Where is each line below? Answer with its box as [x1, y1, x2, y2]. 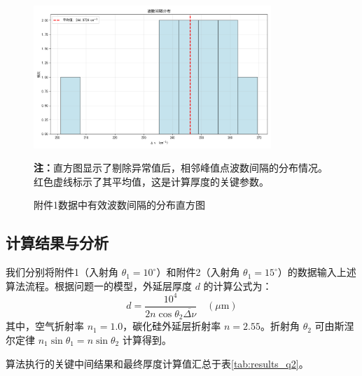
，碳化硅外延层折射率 [123, 319, 221, 333]
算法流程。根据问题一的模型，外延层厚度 [6, 278, 192, 293]
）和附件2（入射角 [156, 265, 240, 279]
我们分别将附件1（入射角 [6, 265, 118, 279]
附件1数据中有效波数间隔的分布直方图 [34, 197, 205, 212]
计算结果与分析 [6, 232, 109, 253]
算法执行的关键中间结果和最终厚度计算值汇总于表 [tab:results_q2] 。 [6, 356, 309, 370]
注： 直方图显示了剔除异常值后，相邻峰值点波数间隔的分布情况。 [34, 160, 328, 175]
